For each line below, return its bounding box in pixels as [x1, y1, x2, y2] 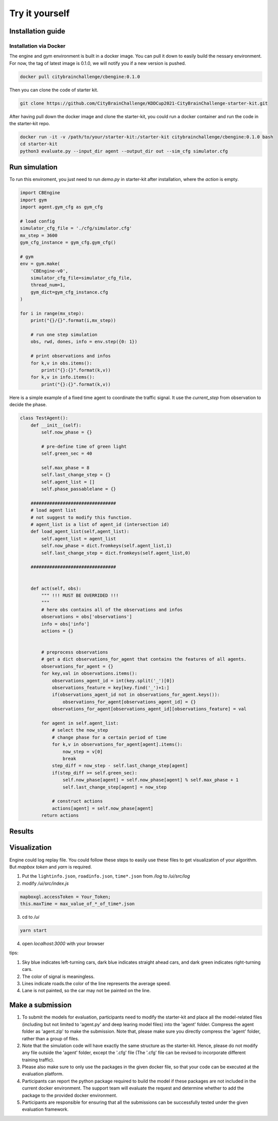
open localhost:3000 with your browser [22, 941, 105, 947]
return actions [41, 813, 79, 818]
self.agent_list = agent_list [41, 535, 116, 541]
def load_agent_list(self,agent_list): [30, 529, 130, 534]
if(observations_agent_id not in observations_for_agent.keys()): [52, 692, 220, 698]
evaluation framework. [22, 1106, 69, 1112]
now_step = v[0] [62, 748, 103, 754]
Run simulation [9, 163, 58, 172]
